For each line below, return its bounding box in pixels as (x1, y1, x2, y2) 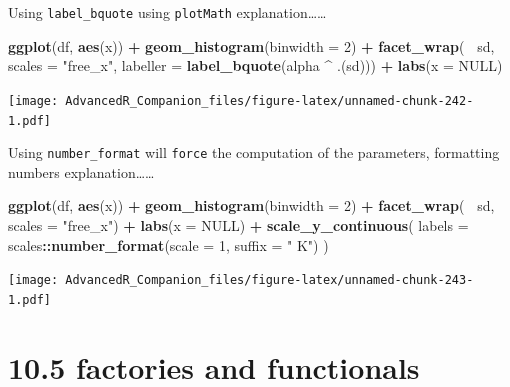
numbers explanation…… (8, 161, 155, 182)
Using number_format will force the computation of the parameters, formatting (8, 142, 500, 163)
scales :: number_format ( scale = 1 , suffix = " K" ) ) (8, 234, 329, 255)
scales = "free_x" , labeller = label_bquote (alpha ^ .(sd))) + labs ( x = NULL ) (8, 55, 503, 76)
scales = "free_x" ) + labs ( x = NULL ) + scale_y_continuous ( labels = (8, 215, 469, 235)
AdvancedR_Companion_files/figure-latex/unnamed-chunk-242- (65, 93, 474, 108)
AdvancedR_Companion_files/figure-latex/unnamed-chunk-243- (65, 273, 474, 288)
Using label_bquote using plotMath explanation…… (8, 2, 327, 22)
